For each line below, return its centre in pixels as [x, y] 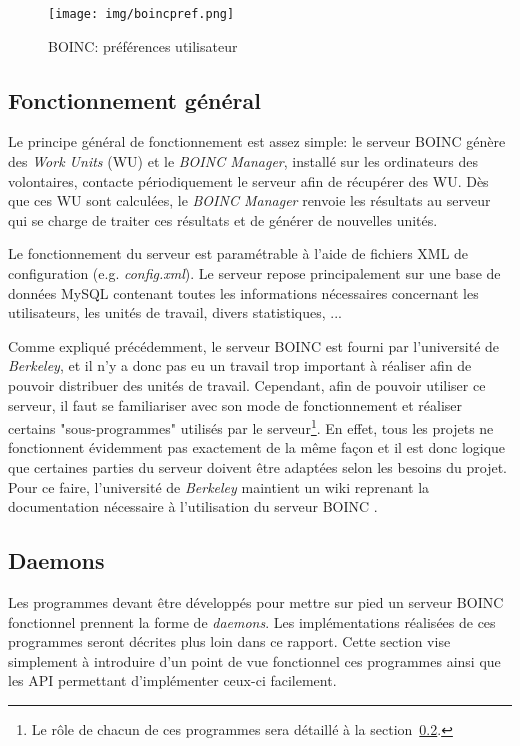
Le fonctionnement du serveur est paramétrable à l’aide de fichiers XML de [238, 253]
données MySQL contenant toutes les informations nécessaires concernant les [243, 292]
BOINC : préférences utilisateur [143, 45]
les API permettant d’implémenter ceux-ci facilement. [172, 680]
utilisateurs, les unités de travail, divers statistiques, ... [175, 312]
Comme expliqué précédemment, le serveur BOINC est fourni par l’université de [254, 345]
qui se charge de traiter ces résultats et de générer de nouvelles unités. [223, 219]
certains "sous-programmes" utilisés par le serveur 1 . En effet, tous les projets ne [251, 426]
